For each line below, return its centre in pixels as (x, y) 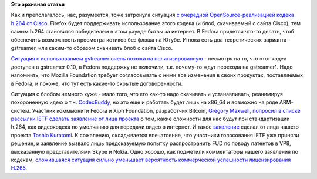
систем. (21, 110)
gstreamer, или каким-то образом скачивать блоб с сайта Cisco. (92, 48)
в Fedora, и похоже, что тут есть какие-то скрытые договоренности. (97, 83)
